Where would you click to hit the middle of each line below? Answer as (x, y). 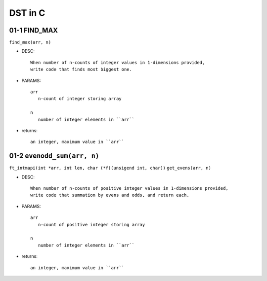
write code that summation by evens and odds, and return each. (110, 195)
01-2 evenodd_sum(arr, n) (54, 156)
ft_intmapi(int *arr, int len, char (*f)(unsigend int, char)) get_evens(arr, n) (110, 168)
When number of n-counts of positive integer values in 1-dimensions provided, (129, 188)
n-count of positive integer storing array (91, 225)
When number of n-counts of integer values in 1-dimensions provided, (118, 62)
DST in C (27, 13)
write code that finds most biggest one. (81, 70)
